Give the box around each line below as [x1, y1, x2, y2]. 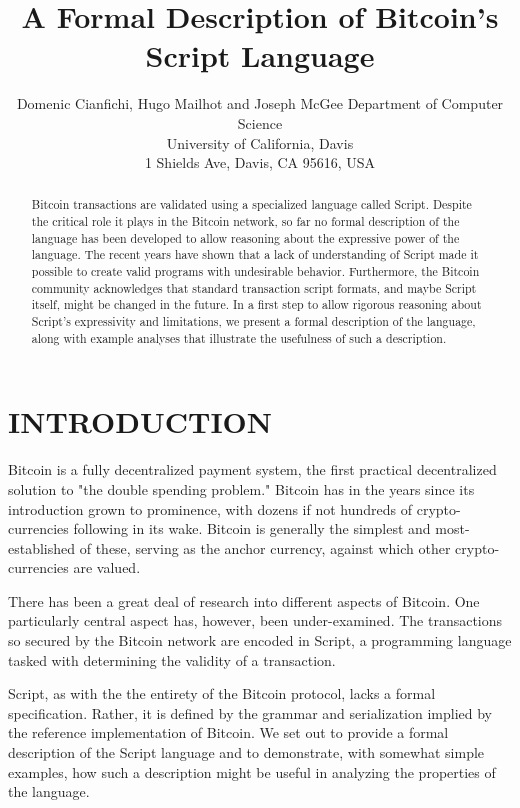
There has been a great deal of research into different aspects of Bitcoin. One [8, 590, 480, 611]
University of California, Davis [166, 132, 354, 153]
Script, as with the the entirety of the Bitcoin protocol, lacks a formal [8, 683, 436, 704]
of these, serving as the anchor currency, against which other [79, 537, 451, 558]
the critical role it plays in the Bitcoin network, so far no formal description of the [31, 213, 460, 230]
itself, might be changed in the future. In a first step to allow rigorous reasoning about [31, 296, 482, 313]
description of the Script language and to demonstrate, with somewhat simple [8, 742, 485, 763]
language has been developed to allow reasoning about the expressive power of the [31, 229, 460, 246]
